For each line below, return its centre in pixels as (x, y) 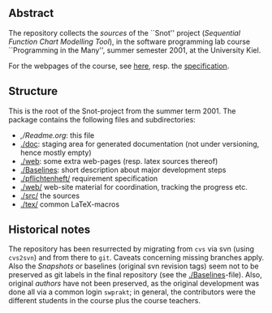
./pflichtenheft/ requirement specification (89, 178)
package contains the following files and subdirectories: (102, 119)
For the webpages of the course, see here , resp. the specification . (119, 66)
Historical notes (50, 230)
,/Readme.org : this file (57, 135)
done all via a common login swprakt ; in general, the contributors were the (132, 292)
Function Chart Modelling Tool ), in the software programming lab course (129, 41)
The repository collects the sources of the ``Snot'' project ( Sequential (125, 32)
